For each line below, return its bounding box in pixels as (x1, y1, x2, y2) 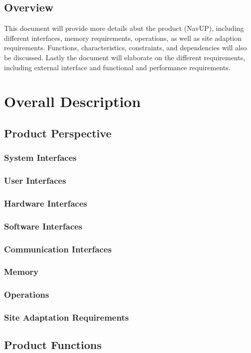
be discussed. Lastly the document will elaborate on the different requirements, (4, 52, 246, 62)
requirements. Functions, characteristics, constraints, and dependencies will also (4, 42, 247, 53)
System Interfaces (4, 151, 77, 164)
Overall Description (4, 91, 141, 112)
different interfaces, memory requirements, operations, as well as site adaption (4, 32, 242, 43)
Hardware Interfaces (4, 197, 87, 209)
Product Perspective (4, 125, 112, 140)
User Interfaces (4, 174, 66, 187)
